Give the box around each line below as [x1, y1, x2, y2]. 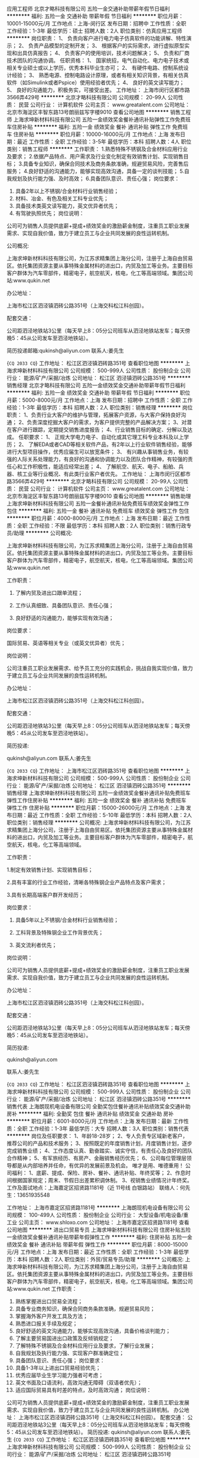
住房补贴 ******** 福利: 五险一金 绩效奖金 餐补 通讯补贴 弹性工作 [11, 123, 171, 130]
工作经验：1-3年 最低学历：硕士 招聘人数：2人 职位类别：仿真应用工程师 [6, 27, 182, 34]
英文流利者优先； [15, 942, 57, 948]
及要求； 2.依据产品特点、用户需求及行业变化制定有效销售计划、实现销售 [6, 153, 184, 160]
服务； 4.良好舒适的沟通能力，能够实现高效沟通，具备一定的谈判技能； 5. [6, 168, 185, 174]
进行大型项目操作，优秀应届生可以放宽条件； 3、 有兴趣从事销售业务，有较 [6, 448, 189, 455]
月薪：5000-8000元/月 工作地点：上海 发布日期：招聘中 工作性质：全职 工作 [6, 396, 193, 403]
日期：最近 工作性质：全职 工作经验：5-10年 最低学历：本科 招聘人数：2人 [11, 812, 193, 818]
